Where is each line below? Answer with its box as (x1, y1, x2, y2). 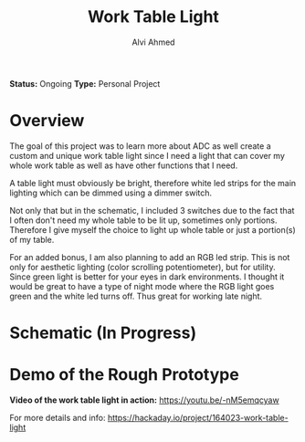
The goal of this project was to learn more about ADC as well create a (9, 140, 271, 152)
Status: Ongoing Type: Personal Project (9, 78, 161, 89)
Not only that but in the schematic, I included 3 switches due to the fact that (9, 205, 295, 216)
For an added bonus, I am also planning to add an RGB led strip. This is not (9, 251, 290, 262)
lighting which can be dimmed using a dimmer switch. (9, 187, 213, 198)
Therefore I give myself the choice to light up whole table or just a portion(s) (9, 224, 297, 235)
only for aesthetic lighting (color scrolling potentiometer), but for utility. (9, 261, 276, 272)
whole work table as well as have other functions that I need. (9, 160, 238, 171)
